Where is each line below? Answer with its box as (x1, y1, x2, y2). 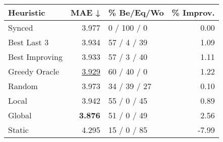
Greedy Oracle (8, 65, 60, 77)
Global (8, 109, 32, 121)
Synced (8, 22, 33, 33)
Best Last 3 (8, 36, 49, 48)
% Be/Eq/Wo (108, 7, 164, 18)
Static (8, 124, 29, 135)
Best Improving (8, 51, 63, 62)
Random (8, 80, 38, 92)
